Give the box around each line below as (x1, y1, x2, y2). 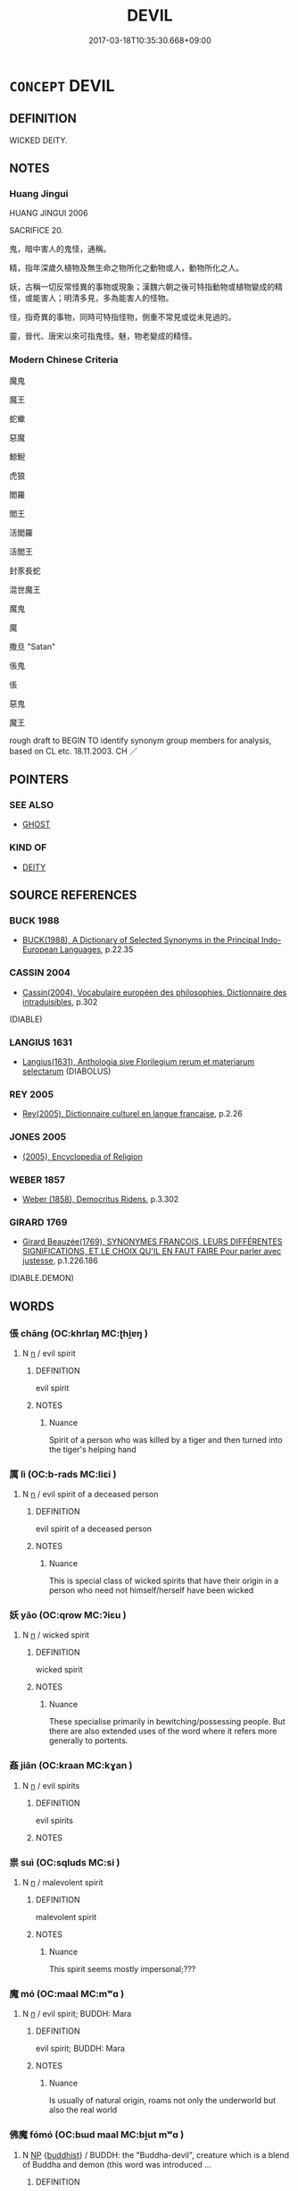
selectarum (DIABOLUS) (21, 1066, 112, 1076)
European (21, 944, 58, 955)
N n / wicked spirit (21, 1630, 90, 1640)
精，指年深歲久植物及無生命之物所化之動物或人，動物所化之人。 (9, 263, 244, 274)
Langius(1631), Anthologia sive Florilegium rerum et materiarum (21, 1057, 255, 1066)
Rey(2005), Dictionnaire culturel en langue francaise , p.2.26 (21, 1108, 243, 1119)
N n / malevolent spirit (21, 1877, 103, 1888)
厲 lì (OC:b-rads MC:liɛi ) (9, 1468, 117, 1480)
